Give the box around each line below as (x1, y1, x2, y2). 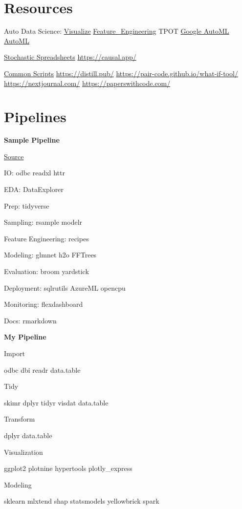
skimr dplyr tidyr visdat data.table (4, 397, 109, 407)
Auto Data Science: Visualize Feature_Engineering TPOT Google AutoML (4, 26, 229, 36)
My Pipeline (4, 332, 46, 342)
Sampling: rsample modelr (4, 217, 83, 227)
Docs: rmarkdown (4, 315, 57, 325)
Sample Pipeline (4, 135, 60, 145)
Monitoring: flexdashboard (4, 299, 83, 309)
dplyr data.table (4, 430, 52, 440)
